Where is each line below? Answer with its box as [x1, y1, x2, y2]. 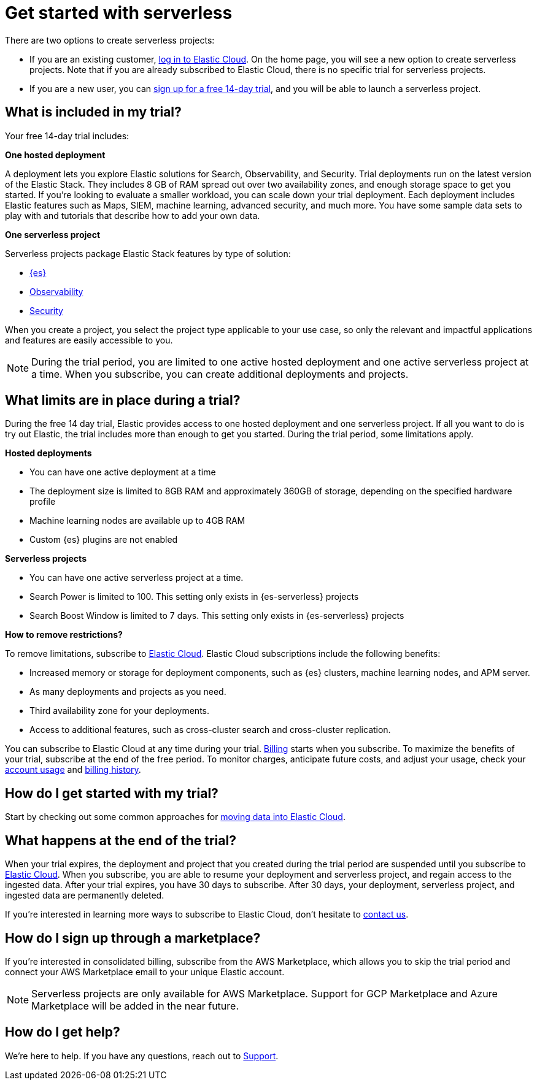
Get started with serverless [5, 2, 233, 23]
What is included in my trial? [5, 104, 182, 120]
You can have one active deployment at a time [29, 467, 216, 478]
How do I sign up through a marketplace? [5, 930, 261, 946]
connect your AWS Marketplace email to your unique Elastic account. [5, 966, 285, 977]
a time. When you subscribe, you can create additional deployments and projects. [31, 367, 409, 380]
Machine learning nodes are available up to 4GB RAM [29, 515, 245, 526]
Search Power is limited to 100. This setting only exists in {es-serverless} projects [29, 591, 359, 602]
